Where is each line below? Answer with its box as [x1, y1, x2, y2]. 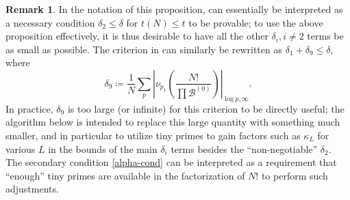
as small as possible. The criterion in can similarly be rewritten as [5, 42, 282, 56]
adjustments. [5, 182, 59, 196]
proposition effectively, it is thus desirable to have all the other [5, 29, 268, 43]
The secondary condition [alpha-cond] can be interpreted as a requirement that [5, 155, 337, 169]
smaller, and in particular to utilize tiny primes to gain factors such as [5, 128, 301, 142]
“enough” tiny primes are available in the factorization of [5, 168, 245, 182]
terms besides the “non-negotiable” [171, 141, 318, 156]
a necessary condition [5, 15, 95, 29]
